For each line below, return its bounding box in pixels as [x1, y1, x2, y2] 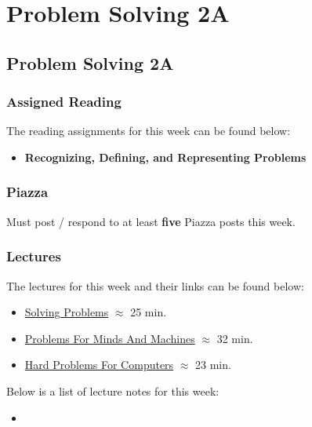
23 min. [195, 356, 231, 373]
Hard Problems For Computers [24, 356, 174, 373]
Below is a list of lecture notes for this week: [6, 382, 219, 399]
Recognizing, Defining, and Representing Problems [24, 148, 307, 165]
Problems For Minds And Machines [24, 330, 195, 346]
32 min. [216, 330, 253, 346]
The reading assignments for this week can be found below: [6, 122, 291, 139]
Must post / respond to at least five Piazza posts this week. [6, 213, 296, 229]
